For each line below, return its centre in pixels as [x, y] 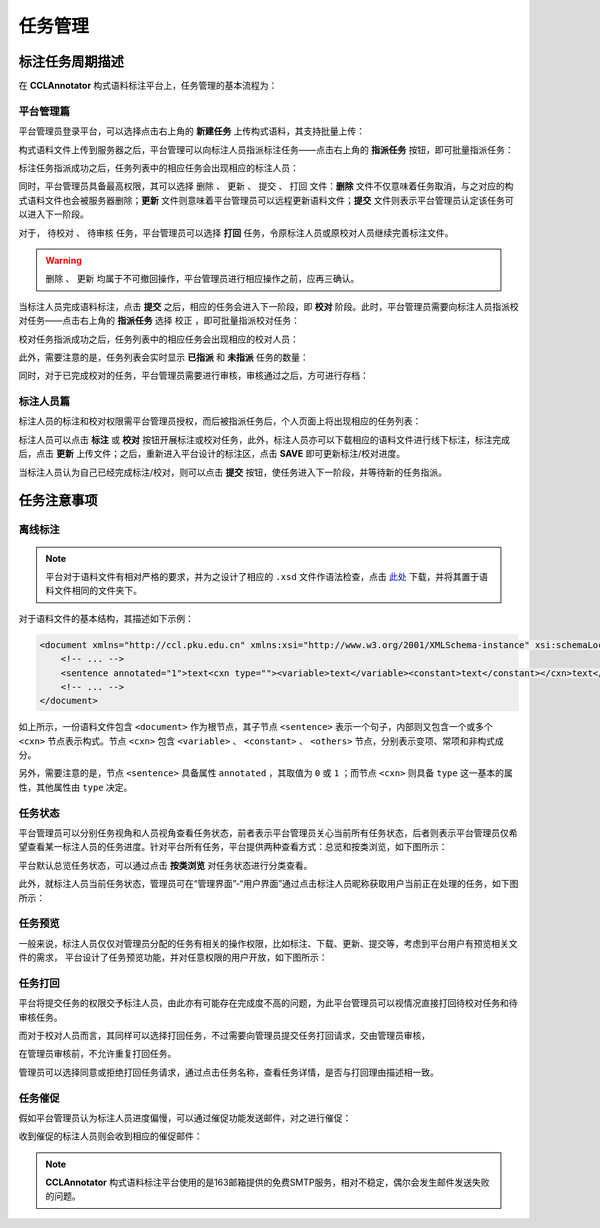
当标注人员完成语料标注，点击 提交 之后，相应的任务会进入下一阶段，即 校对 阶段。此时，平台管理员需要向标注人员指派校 [268, 306]
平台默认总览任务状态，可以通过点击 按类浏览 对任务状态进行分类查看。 [165, 865]
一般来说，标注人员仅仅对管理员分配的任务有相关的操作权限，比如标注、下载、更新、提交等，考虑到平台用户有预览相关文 [268, 943]
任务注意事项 [58, 500]
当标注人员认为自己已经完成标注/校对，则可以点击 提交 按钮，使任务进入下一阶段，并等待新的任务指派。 [232, 472]
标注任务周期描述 [71, 61]
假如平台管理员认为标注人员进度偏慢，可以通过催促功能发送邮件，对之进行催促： [185, 1117]
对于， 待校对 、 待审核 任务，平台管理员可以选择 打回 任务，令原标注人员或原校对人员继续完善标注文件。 [236, 232]
